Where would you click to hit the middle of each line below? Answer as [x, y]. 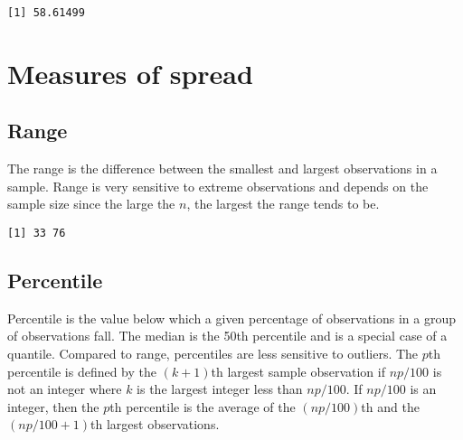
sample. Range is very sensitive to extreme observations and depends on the [218, 186]
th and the [390, 406]
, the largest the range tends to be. [283, 204]
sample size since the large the [91, 204]
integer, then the [53, 406]
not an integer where [65, 389]
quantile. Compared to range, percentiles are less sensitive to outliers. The [213, 354]
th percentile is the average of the [203, 406]
